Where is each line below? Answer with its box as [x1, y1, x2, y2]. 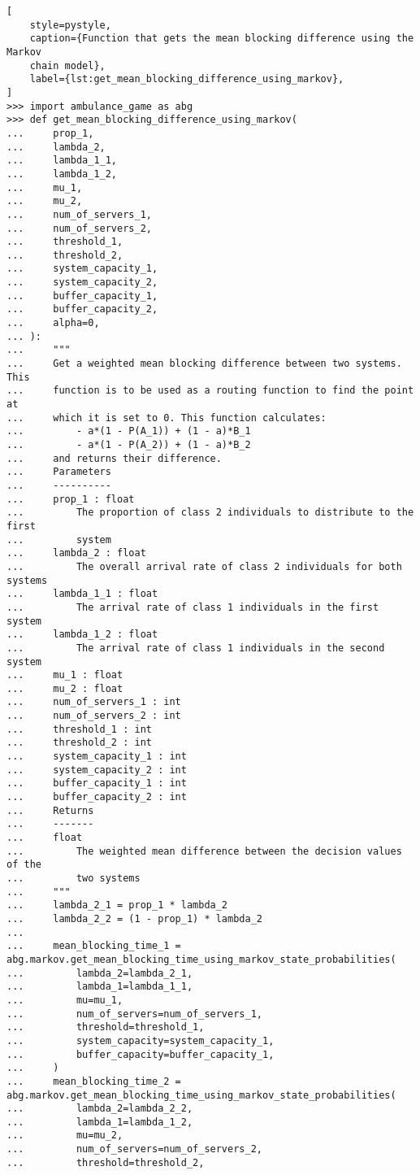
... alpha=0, [6, 317, 100, 329]
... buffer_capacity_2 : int [6, 791, 187, 803]
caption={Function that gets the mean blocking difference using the [29, 33, 414, 45]
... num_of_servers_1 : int [6, 696, 181, 708]
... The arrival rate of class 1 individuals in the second [6, 642, 385, 654]
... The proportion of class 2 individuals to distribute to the [6, 507, 414, 519]
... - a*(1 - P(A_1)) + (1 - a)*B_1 [6, 425, 251, 437]
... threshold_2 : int [6, 737, 152, 749]
